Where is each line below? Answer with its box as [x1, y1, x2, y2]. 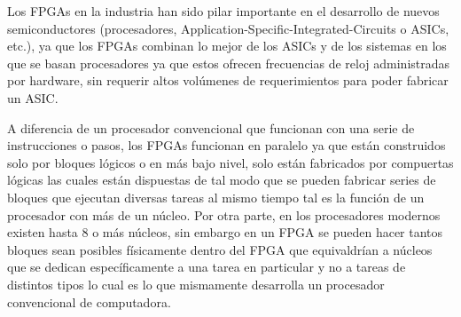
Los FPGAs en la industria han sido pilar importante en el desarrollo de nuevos [7, 2, 440, 20]
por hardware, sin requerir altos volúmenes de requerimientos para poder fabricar [7, 71, 449, 90]
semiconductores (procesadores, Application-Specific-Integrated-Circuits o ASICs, [7, 19, 449, 37]
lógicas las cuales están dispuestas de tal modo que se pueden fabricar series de [7, 170, 436, 189]
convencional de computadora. [7, 292, 171, 311]
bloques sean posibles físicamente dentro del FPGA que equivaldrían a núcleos [7, 240, 433, 258]
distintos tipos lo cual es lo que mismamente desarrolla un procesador [7, 274, 385, 293]
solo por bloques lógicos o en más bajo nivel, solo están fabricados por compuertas [7, 153, 454, 171]
